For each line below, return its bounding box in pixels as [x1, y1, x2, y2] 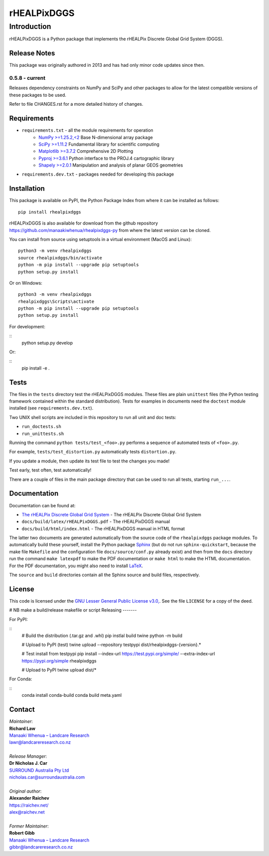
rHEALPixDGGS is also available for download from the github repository [9, 220, 158, 226]
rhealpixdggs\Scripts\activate [18, 298, 95, 304]
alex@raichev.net [9, 809, 45, 815]
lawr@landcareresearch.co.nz [9, 739, 71, 745]
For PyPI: [9, 616, 28, 622]
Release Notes [9, 49, 55, 57]
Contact [9, 705, 35, 714]
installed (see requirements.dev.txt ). [9, 405, 94, 411]
